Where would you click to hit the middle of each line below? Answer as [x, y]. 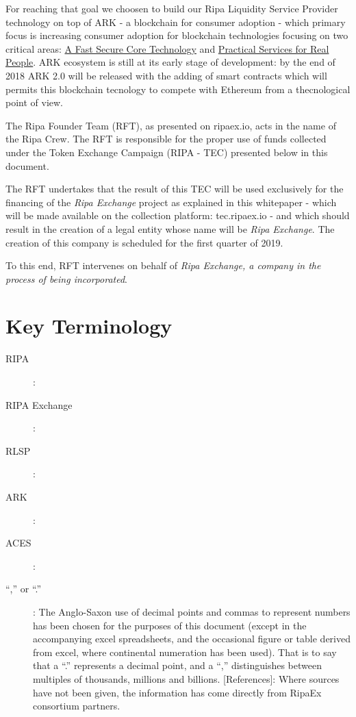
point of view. [35, 102]
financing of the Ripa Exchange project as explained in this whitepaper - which [171, 202]
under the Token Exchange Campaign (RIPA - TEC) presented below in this [167, 152]
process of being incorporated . [66, 278]
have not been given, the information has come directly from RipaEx [177, 692]
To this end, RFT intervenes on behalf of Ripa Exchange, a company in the [163, 265]
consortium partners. [77, 706]
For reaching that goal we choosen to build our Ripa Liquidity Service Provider [172, 8]
